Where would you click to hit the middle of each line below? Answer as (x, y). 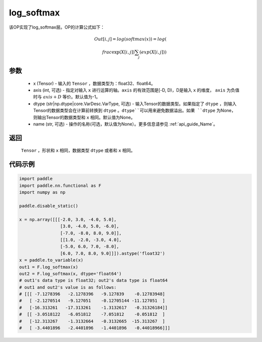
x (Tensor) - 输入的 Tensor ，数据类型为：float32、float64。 (94, 83)
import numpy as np (42, 192)
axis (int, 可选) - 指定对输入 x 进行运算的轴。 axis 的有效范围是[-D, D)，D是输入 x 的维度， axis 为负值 (136, 90)
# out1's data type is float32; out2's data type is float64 (93, 280)
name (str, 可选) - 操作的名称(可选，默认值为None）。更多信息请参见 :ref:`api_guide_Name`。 (125, 124)
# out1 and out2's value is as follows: (68, 287)
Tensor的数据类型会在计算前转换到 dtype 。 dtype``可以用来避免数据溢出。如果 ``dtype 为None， (135, 110)
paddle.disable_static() (49, 206)
